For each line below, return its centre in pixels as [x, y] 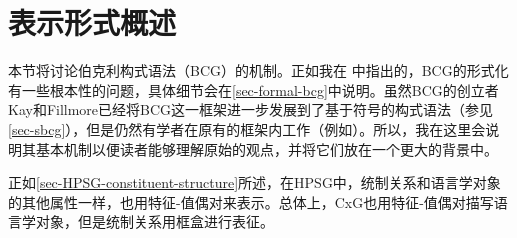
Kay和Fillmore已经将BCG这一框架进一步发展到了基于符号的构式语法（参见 [251, 109]
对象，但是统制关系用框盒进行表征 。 [154, 221]
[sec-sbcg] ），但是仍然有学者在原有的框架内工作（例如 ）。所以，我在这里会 [247, 128]
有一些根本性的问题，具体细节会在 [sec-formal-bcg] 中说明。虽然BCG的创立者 [253, 89]
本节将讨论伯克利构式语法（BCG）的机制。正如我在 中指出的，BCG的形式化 [258, 70]
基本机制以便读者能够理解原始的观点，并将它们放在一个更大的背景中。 [266, 148]
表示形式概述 [92, 22]
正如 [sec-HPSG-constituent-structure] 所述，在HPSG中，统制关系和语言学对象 [254, 182]
